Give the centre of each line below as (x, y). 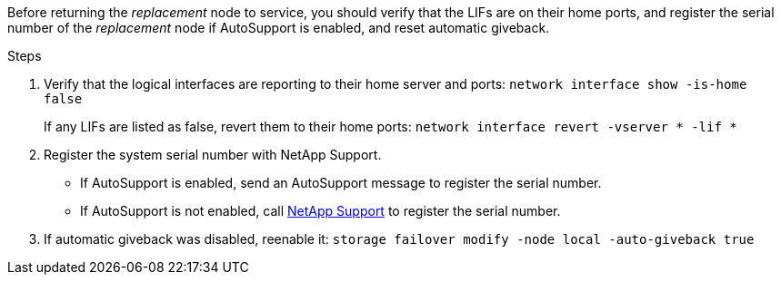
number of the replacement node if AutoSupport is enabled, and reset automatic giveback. (279, 28)
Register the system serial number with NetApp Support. (213, 155)
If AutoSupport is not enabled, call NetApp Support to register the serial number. (320, 211)
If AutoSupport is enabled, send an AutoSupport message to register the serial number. (341, 183)
